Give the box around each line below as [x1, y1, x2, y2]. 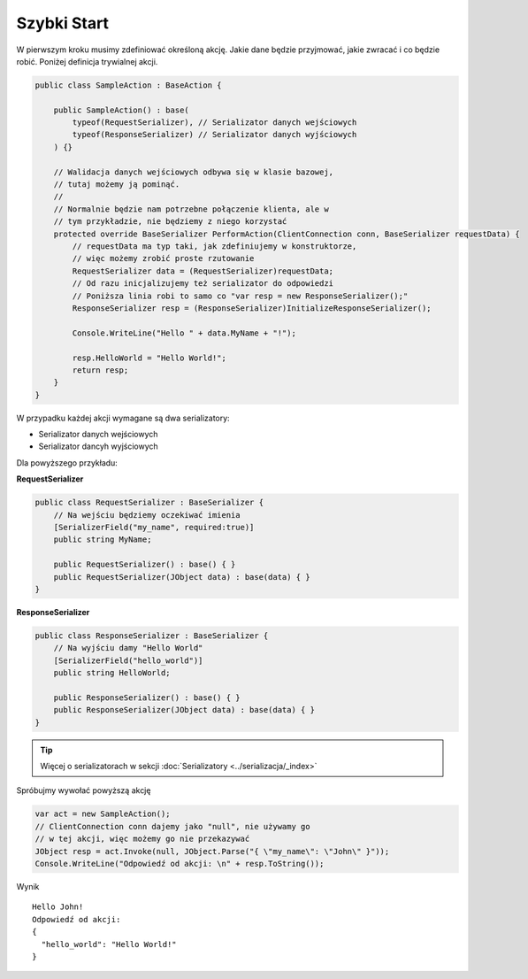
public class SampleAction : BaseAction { [34, 80, 222, 90]
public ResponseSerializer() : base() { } [53, 692, 241, 703]
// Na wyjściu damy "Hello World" [53, 643, 203, 653]
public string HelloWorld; [53, 668, 172, 678]
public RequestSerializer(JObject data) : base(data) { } [53, 572, 310, 582]
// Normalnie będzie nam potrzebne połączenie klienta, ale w [53, 204, 329, 214]
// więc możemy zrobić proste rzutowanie [72, 253, 255, 264]
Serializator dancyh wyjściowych [38, 441, 158, 451]
